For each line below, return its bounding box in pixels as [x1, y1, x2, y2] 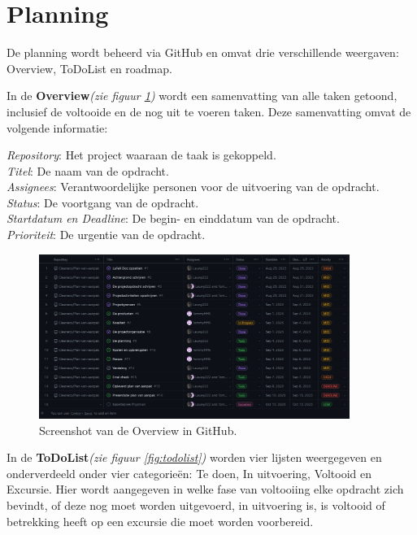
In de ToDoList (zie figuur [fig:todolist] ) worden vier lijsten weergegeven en [7, 449, 382, 466]
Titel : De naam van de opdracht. [7, 162, 169, 179]
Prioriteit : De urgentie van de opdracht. [7, 226, 206, 243]
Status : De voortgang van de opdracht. [7, 194, 199, 211]
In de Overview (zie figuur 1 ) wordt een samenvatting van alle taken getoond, [7, 87, 397, 104]
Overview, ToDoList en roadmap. [7, 59, 172, 76]
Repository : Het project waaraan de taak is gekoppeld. [7, 146, 276, 163]
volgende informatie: [7, 119, 108, 136]
